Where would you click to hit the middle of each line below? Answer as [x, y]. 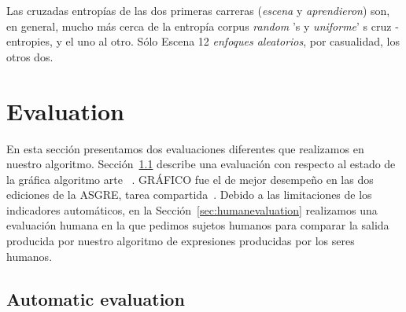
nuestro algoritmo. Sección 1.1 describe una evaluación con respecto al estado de [201, 164]
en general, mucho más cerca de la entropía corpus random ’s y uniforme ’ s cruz [199, 26]
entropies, [30, 41]
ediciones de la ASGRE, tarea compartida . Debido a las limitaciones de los [189, 195]
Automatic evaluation [96, 298]
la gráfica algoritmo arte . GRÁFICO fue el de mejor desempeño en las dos [190, 179]
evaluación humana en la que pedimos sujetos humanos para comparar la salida [198, 225]
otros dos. [30, 56]
